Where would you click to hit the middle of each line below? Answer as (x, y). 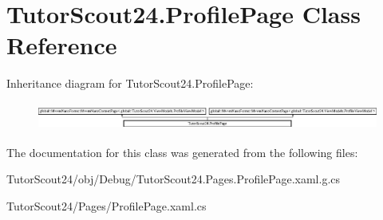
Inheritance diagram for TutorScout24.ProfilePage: (130, 83)
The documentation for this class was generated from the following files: (182, 152)
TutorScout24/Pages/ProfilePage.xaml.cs (107, 205)
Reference (62, 45)
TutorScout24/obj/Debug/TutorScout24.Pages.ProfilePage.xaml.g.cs (174, 179)
